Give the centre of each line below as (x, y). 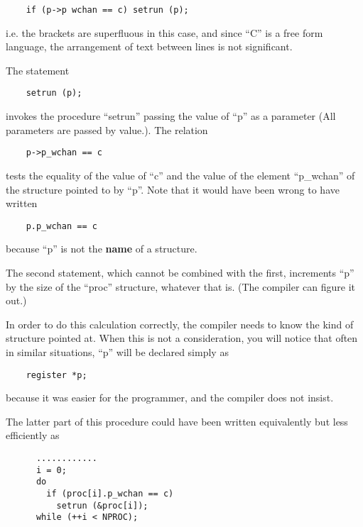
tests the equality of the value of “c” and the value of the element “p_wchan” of (180, 175)
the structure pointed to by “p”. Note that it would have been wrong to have (173, 189)
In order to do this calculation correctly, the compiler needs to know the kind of (180, 324)
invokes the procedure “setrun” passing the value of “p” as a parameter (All (171, 116)
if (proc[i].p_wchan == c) (110, 493)
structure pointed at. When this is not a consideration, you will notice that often (182, 338)
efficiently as (33, 435)
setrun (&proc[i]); (102, 505)
